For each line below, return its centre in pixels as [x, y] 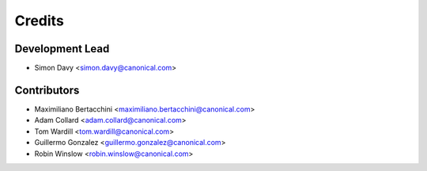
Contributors [47, 90]
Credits [40, 21]
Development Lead [62, 49]
